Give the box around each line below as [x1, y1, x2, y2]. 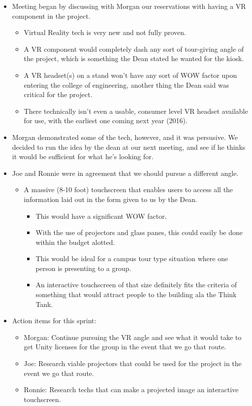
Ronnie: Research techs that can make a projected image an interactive [24, 384, 239, 395]
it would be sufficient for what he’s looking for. [12, 151, 154, 162]
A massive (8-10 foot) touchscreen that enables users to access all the [24, 184, 233, 195]
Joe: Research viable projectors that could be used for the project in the [24, 358, 242, 369]
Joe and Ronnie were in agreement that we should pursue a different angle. [12, 168, 239, 178]
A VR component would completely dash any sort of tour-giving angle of [24, 43, 244, 54]
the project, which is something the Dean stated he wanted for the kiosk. [24, 53, 244, 64]
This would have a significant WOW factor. [35, 210, 167, 221]
